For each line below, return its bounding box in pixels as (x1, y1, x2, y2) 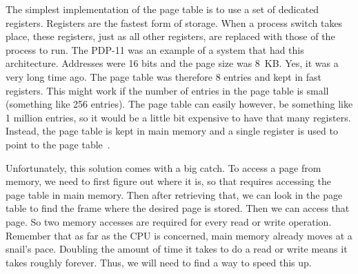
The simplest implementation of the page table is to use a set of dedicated (6, 2, 319, 16)
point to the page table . (6, 137, 110, 151)
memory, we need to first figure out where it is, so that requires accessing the (6, 174, 331, 188)
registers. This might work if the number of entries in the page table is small (6, 83, 329, 97)
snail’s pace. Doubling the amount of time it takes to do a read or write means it (6, 242, 348, 256)
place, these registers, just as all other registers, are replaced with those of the (6, 29, 335, 43)
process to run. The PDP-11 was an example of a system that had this (6, 42, 304, 57)
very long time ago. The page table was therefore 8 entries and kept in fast (6, 69, 322, 84)
